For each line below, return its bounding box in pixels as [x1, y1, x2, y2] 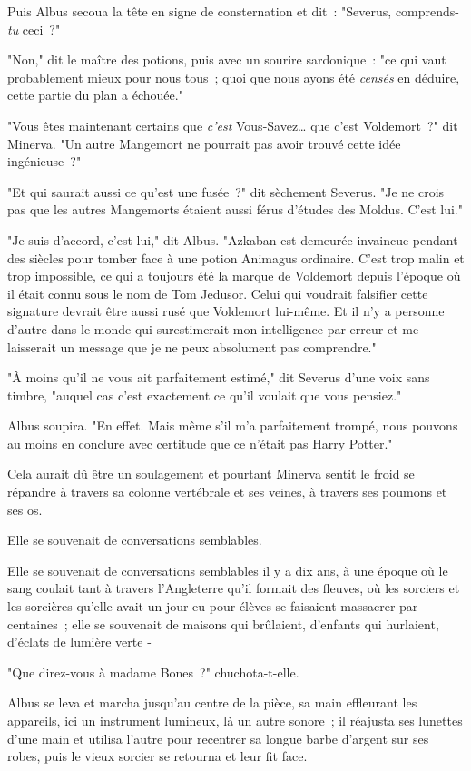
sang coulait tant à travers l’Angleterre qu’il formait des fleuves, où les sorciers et [7, 578, 460, 598]
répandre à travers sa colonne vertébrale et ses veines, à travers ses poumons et [7, 482, 447, 501]
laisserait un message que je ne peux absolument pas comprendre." [7, 337, 377, 356]
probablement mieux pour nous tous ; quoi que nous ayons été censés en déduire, [7, 67, 460, 86]
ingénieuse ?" [7, 152, 82, 171]
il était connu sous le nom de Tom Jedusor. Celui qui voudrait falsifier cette [7, 283, 428, 302]
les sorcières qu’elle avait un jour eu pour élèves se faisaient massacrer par [7, 597, 418, 616]
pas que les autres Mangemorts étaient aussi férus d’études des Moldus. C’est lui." [7, 200, 463, 219]
